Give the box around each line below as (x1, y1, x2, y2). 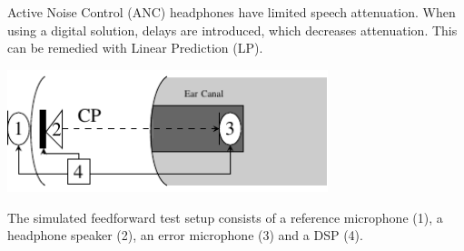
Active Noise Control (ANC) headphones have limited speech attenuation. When (7, 3, 456, 21)
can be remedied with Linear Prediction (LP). (7, 38, 263, 57)
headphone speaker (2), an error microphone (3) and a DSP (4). (7, 226, 363, 245)
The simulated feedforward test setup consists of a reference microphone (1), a (7, 207, 443, 226)
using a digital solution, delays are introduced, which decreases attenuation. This (7, 20, 458, 39)
